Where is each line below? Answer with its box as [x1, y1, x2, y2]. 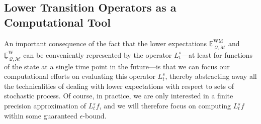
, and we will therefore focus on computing [99, 100, 231, 110]
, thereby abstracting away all [165, 71, 257, 81]
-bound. [82, 110, 107, 120]
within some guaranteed [4, 110, 77, 120]
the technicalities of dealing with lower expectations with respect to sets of [4, 80, 234, 91]
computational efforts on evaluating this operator [4, 71, 155, 81]
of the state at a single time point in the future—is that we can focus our [4, 61, 230, 71]
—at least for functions [181, 49, 252, 60]
